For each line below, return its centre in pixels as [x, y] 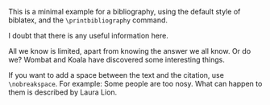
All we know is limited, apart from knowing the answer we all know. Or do [130, 51]
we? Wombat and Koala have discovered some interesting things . [117, 60]
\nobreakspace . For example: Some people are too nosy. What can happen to [135, 84]
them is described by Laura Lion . [63, 92]
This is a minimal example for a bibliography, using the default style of [125, 12]
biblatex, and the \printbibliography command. [88, 20]
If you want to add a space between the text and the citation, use [116, 75]
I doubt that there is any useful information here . [89, 36]
